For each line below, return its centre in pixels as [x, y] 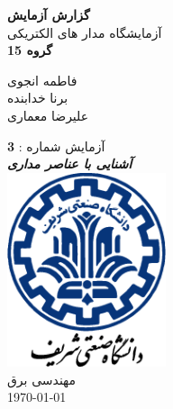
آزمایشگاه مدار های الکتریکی [85, 32]
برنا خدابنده [38, 98]
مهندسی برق [42, 379]
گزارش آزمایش [49, 14]
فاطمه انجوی [42, 80]
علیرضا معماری [48, 115]
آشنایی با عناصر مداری [70, 164]
